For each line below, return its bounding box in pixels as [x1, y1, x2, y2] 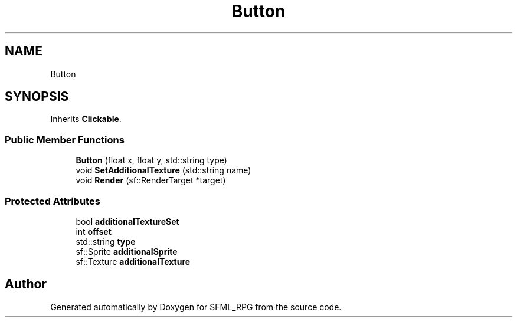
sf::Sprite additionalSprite [76, 246, 178, 257]
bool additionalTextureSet [76, 216, 179, 226]
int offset [76, 226, 112, 236]
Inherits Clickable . [50, 114, 122, 124]
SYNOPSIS [5, 89, 69, 104]
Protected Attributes [5, 195, 100, 207]
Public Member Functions [5, 133, 125, 146]
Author [5, 277, 47, 292]
